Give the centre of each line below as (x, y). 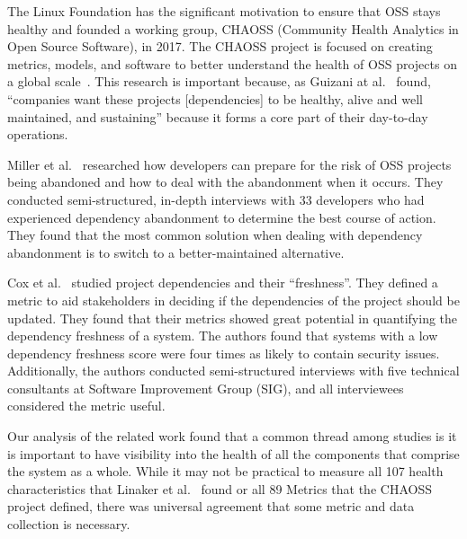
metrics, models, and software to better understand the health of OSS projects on (232, 63)
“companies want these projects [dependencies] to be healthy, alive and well (215, 98)
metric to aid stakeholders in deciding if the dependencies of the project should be (233, 300)
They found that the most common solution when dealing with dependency (215, 235)
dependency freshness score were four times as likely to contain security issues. (224, 353)
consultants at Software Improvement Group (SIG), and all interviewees (206, 388)
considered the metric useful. (86, 406)
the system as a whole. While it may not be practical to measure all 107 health (225, 471)
